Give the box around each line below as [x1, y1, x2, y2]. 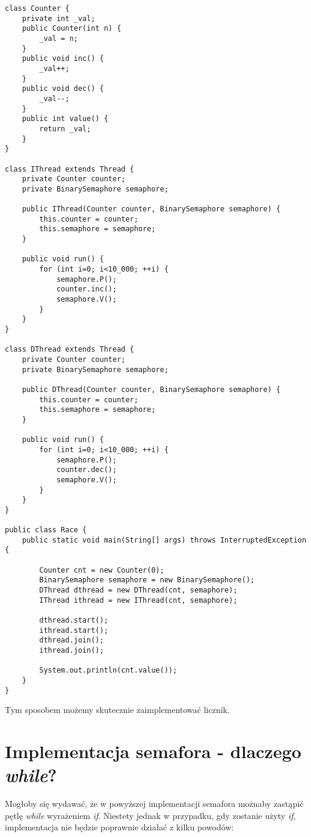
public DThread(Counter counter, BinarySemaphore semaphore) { [22, 385, 281, 394]
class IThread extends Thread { [5, 164, 134, 173]
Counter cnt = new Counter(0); [39, 565, 164, 574]
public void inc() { [22, 54, 104, 63]
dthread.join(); [39, 636, 104, 645]
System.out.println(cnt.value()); [39, 666, 177, 675]
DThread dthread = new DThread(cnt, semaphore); [39, 586, 238, 595]
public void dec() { [22, 84, 104, 93]
